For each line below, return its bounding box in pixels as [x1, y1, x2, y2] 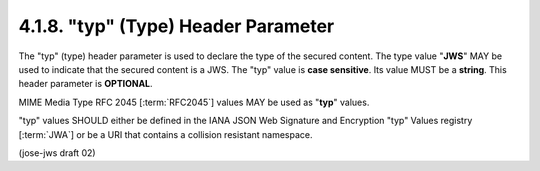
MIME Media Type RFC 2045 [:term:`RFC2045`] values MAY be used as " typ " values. [18, 96, 370, 108]
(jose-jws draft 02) [18, 146, 96, 159]
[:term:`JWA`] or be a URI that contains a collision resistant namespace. [18, 128, 313, 140]
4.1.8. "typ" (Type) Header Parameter [18, 15, 335, 37]
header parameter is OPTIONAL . [18, 78, 154, 90]
